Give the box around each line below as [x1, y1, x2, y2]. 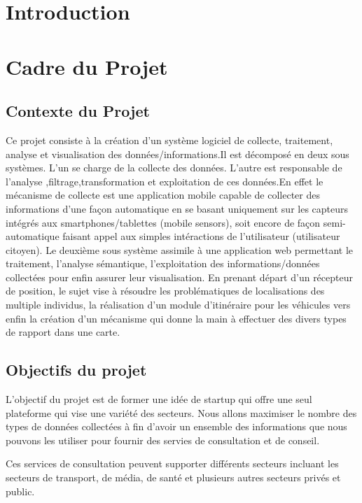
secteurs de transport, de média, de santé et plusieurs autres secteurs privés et [6, 470, 341, 485]
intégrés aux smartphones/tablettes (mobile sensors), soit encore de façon [6, 215, 321, 229]
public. [6, 483, 35, 498]
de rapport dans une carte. [6, 325, 120, 339]
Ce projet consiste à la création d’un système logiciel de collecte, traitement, [6, 132, 333, 147]
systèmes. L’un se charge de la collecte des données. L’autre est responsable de [6, 160, 342, 175]
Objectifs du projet [6, 359, 147, 381]
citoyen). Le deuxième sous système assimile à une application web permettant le [6, 242, 354, 257]
